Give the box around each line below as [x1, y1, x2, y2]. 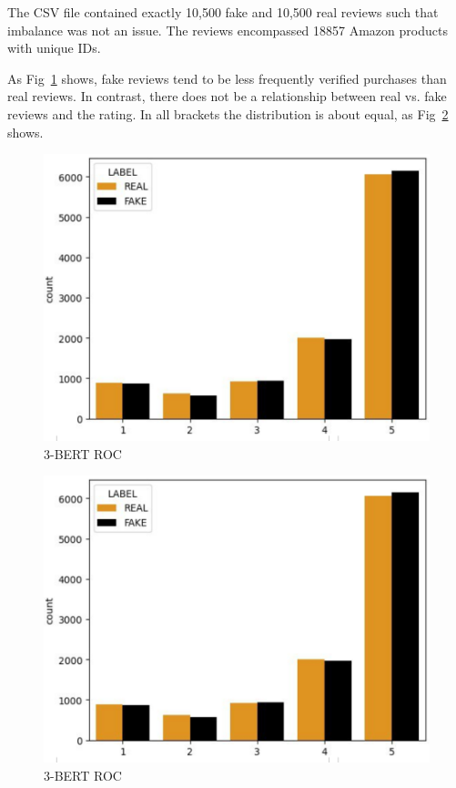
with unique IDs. [7, 38, 101, 57]
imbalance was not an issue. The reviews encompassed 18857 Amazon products [7, 20, 448, 39]
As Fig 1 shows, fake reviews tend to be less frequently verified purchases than [7, 68, 447, 87]
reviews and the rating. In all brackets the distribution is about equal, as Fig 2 [7, 104, 449, 123]
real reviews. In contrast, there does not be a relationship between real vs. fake [7, 87, 447, 106]
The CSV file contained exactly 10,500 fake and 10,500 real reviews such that [7, 3, 439, 21]
